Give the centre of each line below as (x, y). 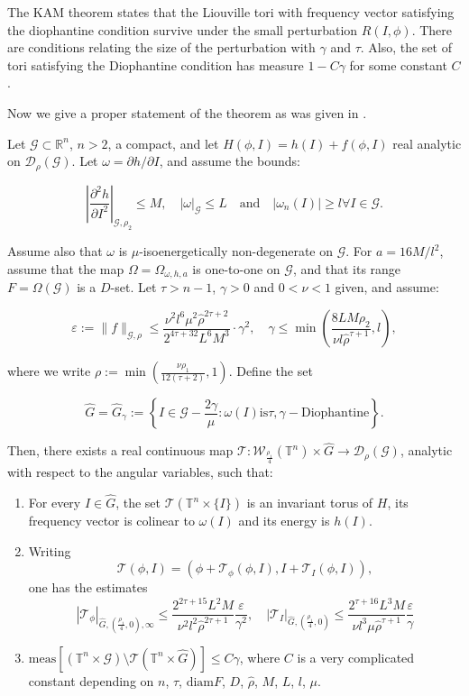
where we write (49, 371)
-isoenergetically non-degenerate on (236, 251)
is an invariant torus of (310, 502)
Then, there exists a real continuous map (120, 450)
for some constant (398, 64)
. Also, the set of (406, 47)
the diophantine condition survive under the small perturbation (183, 29)
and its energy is (284, 520)
